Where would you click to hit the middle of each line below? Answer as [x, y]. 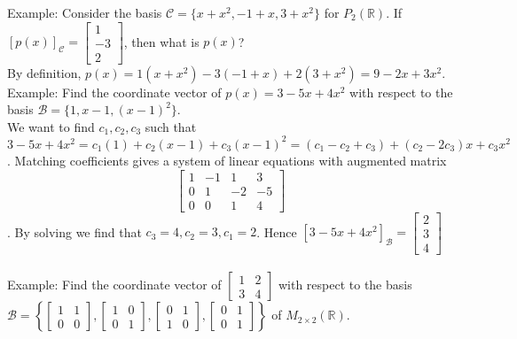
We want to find [51, 126]
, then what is [161, 41]
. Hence [277, 231]
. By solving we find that [74, 231]
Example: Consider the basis [85, 12]
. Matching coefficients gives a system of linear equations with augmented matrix [227, 160]
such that [171, 126]
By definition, [44, 72]
